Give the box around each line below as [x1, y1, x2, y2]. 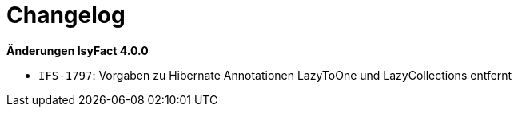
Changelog [6, 2, 126, 29]
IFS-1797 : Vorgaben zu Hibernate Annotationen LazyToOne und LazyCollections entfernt [38, 68, 512, 82]
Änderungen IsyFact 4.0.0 [6, 43, 149, 57]
